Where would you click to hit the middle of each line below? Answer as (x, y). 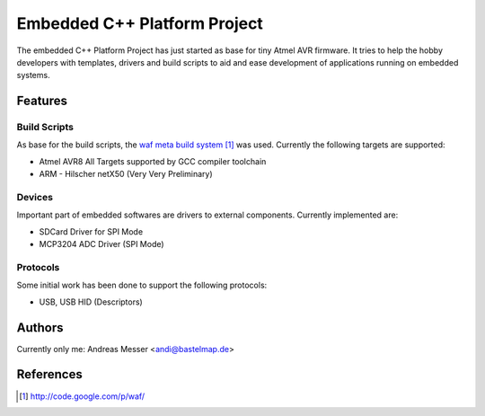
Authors (40, 327)
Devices (35, 198)
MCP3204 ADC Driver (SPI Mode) (102, 244)
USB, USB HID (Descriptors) (91, 302)
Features (42, 101)
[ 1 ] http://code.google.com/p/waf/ (82, 396)
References (49, 374)
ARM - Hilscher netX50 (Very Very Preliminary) (126, 174)
